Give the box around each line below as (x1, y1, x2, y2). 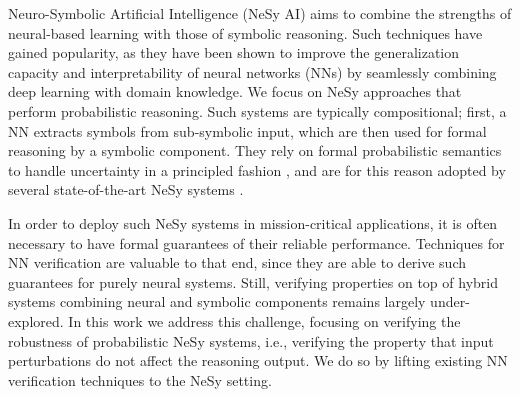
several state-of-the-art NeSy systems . (8, 179, 244, 200)
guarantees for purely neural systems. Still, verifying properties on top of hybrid (8, 271, 498, 292)
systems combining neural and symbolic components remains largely (8, 291, 426, 312)
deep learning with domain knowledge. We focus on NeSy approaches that (8, 81, 462, 102)
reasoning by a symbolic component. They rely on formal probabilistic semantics (8, 140, 502, 161)
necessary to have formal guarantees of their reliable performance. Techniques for (8, 232, 505, 253)
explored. (8, 310, 64, 331)
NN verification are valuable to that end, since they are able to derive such (8, 252, 467, 273)
